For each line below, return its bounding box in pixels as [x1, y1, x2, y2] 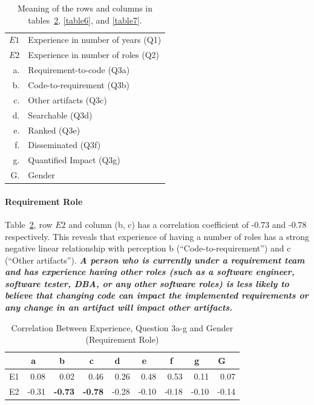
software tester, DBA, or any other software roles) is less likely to [5, 277, 289, 290]
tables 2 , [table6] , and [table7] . [28, 13, 142, 26]
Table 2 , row [5, 218, 53, 230]
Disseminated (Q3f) [28, 138, 101, 151]
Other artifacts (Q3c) [28, 93, 107, 106]
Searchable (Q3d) [28, 108, 93, 121]
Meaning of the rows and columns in [18, 2, 153, 14]
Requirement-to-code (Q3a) [28, 63, 130, 76]
